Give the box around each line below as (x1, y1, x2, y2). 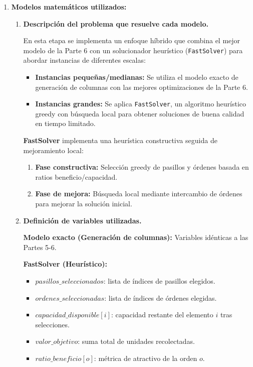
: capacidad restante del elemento (111, 309, 213, 320)
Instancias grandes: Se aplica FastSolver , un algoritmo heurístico (35, 98, 246, 109)
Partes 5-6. (23, 241, 57, 252)
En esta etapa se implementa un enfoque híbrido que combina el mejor (23, 35, 240, 46)
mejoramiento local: (23, 145, 84, 155)
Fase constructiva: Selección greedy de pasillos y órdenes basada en (35, 162, 249, 172)
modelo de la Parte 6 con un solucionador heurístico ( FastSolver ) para (23, 45, 243, 55)
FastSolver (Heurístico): (23, 259, 108, 269)
